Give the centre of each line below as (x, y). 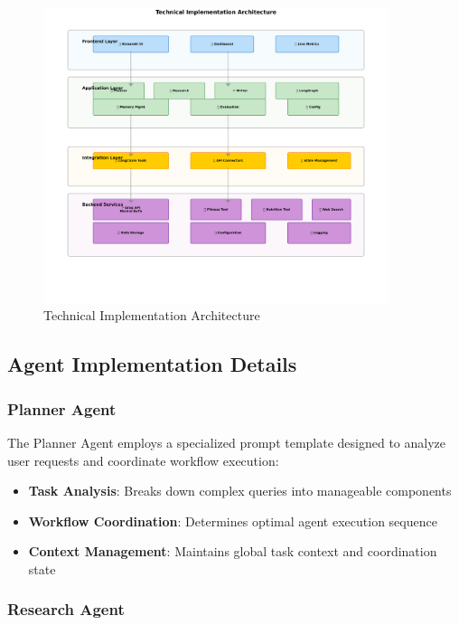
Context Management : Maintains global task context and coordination (233, 551)
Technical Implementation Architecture (152, 315)
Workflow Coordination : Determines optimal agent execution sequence (233, 521)
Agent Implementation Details (152, 364)
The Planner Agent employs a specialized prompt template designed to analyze (227, 442)
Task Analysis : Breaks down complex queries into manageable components (240, 491)
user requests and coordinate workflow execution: (143, 460)
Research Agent (66, 609)
